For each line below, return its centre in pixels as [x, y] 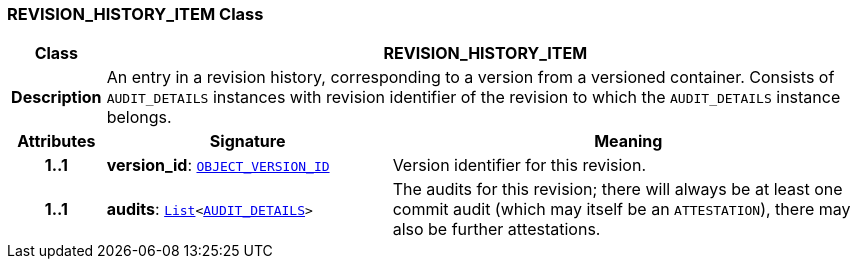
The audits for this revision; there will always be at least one [617, 189]
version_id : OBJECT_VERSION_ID [218, 165]
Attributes [56, 141]
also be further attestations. [496, 229]
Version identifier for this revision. [519, 165]
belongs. [139, 117]
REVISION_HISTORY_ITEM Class [135, 14]
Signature [247, 141]
